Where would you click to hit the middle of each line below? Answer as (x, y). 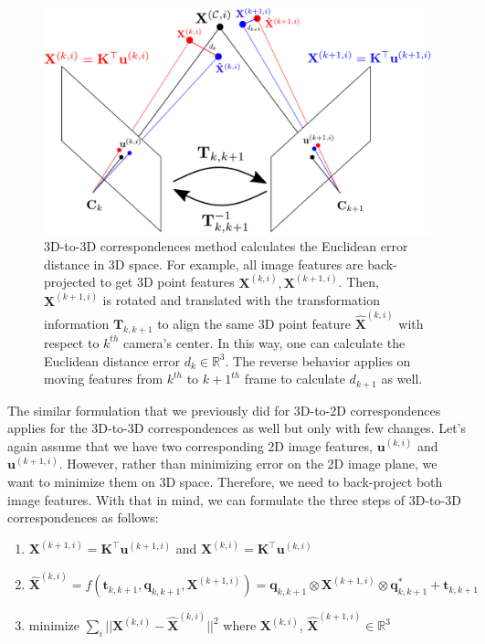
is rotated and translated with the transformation (241, 300)
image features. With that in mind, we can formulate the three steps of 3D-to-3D (234, 499)
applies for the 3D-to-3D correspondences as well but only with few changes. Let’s (237, 428)
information (77, 324)
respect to (72, 342)
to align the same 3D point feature (254, 324)
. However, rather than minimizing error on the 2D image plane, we (248, 464)
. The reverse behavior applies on (318, 360)
